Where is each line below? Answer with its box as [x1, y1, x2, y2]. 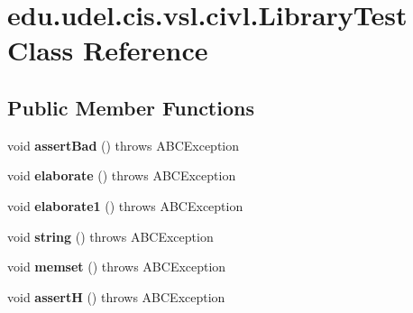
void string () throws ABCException [7, 226, 214, 245]
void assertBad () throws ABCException [7, 135, 240, 154]
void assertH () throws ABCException [7, 287, 225, 306]
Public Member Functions [7, 93, 254, 121]
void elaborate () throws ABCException [7, 166, 236, 185]
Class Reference [7, 32, 208, 69]
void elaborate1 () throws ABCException [7, 196, 243, 215]
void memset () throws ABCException [7, 257, 226, 276]
